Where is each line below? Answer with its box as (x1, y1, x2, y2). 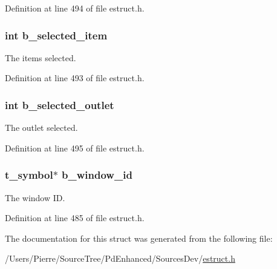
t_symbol (5, 167, 53, 182)
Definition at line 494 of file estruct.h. (5, 2, 145, 14)
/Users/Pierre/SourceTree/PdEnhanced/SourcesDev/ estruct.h (5, 252, 235, 265)
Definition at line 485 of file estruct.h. (5, 211, 145, 224)
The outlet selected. (5, 121, 78, 134)
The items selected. (5, 51, 76, 64)
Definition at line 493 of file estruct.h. (5, 71, 145, 84)
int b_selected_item (5, 27, 108, 42)
